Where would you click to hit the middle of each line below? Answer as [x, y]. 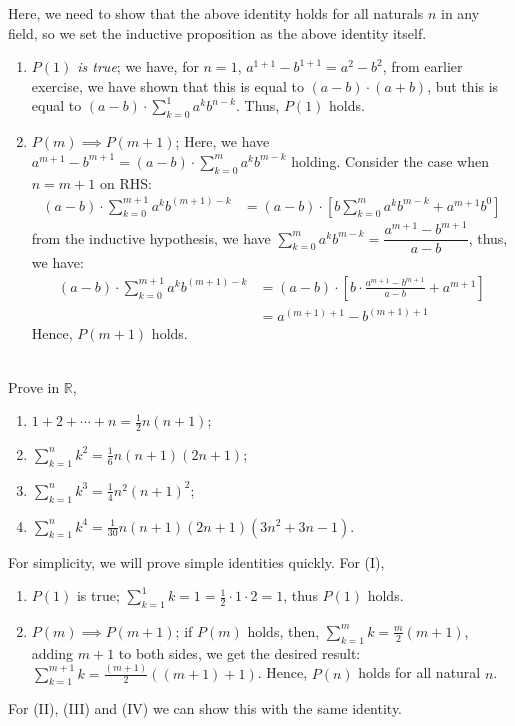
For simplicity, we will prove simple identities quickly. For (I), [196, 561]
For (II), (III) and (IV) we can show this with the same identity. [205, 708]
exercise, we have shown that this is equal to [167, 85]
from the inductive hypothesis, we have [151, 237]
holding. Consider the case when [390, 160]
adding [52, 652]
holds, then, [283, 630]
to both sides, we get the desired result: [239, 652]
